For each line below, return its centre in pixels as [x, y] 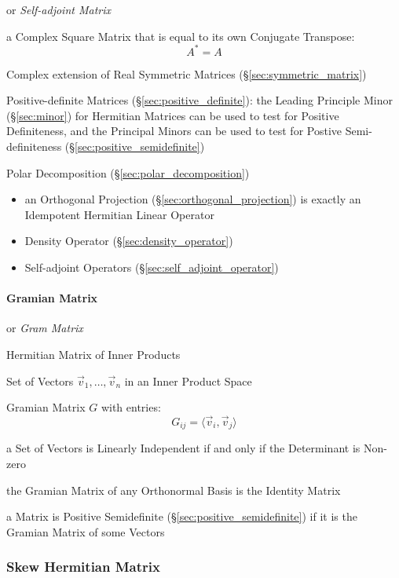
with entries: [131, 407]
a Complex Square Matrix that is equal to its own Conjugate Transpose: [181, 36]
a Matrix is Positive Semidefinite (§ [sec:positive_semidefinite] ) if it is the [182, 516]
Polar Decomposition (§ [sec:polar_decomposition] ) [128, 172]
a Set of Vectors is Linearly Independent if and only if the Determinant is [183, 448]
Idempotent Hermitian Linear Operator [119, 214]
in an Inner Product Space [188, 380]
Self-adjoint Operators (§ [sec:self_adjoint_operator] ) [152, 267]
